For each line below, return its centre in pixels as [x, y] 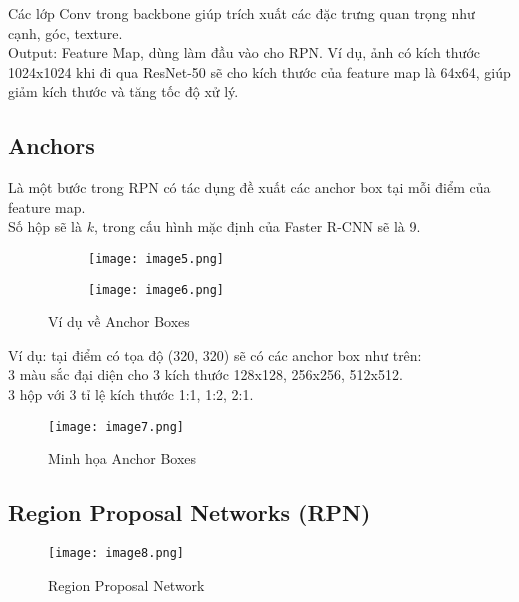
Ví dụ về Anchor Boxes [119, 321]
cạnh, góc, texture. [65, 32]
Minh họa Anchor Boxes [122, 458]
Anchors [51, 145]
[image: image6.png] [156, 289]
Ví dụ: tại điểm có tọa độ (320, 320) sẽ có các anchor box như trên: [215, 354]
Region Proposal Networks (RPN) [189, 512]
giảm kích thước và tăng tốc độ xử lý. [123, 91]
